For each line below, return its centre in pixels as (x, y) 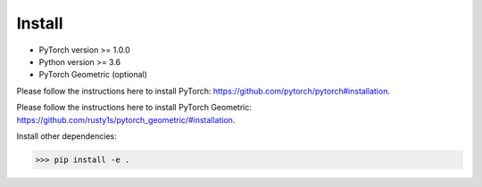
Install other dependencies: (66, 136)
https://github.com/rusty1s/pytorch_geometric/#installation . (126, 119)
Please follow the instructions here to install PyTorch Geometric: (134, 108)
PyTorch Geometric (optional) (93, 75)
